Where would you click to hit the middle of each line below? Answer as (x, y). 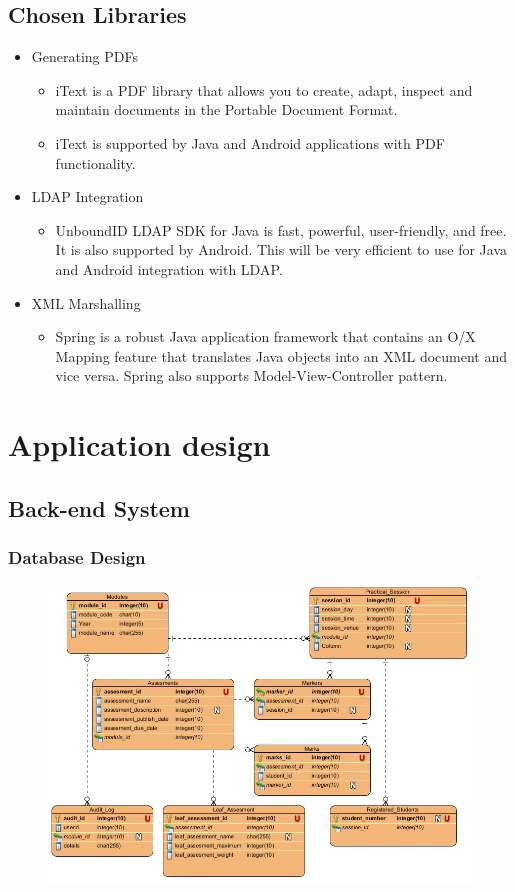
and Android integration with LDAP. (169, 268)
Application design (139, 444)
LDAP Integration (87, 196)
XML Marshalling (86, 302)
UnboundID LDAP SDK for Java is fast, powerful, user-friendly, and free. (281, 229)
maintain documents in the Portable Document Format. (226, 109)
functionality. (95, 162)
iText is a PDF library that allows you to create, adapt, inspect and (264, 89)
